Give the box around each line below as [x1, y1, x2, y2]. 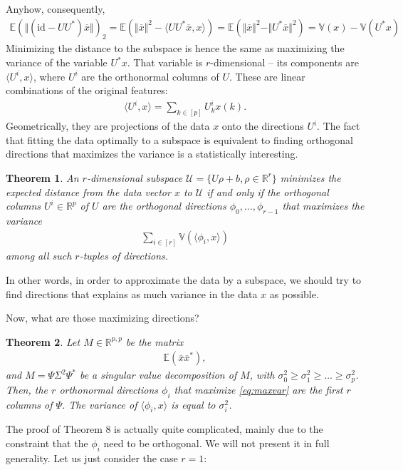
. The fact [317, 118, 360, 133]
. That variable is [127, 55, 203, 70]
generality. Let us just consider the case [6, 450, 178, 465]
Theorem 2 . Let [6, 334, 80, 349]
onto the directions [221, 118, 304, 133]
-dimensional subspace [86, 170, 183, 185]
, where [33, 68, 66, 83]
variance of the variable [6, 55, 108, 70]
